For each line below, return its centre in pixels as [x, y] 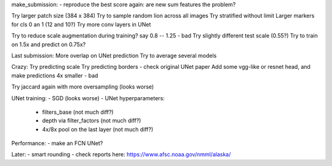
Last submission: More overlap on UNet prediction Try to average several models [114, 55]
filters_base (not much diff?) [78, 112]
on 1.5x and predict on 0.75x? [49, 44]
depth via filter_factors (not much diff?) [92, 121]
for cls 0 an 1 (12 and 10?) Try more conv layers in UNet [81, 24]
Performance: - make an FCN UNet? [57, 143]
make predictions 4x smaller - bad [55, 75]
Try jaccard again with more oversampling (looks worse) [83, 87]
